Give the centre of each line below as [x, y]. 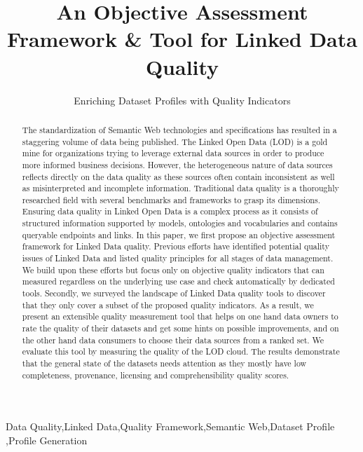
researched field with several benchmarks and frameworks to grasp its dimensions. [171, 199]
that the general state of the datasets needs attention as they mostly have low [164, 363]
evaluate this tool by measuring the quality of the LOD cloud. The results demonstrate [181, 351]
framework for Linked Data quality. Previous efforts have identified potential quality [176, 246]
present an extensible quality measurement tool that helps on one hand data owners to [180, 316]
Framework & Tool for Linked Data [182, 39]
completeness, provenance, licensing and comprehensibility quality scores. [156, 375]
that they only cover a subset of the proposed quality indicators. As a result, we [168, 304]
